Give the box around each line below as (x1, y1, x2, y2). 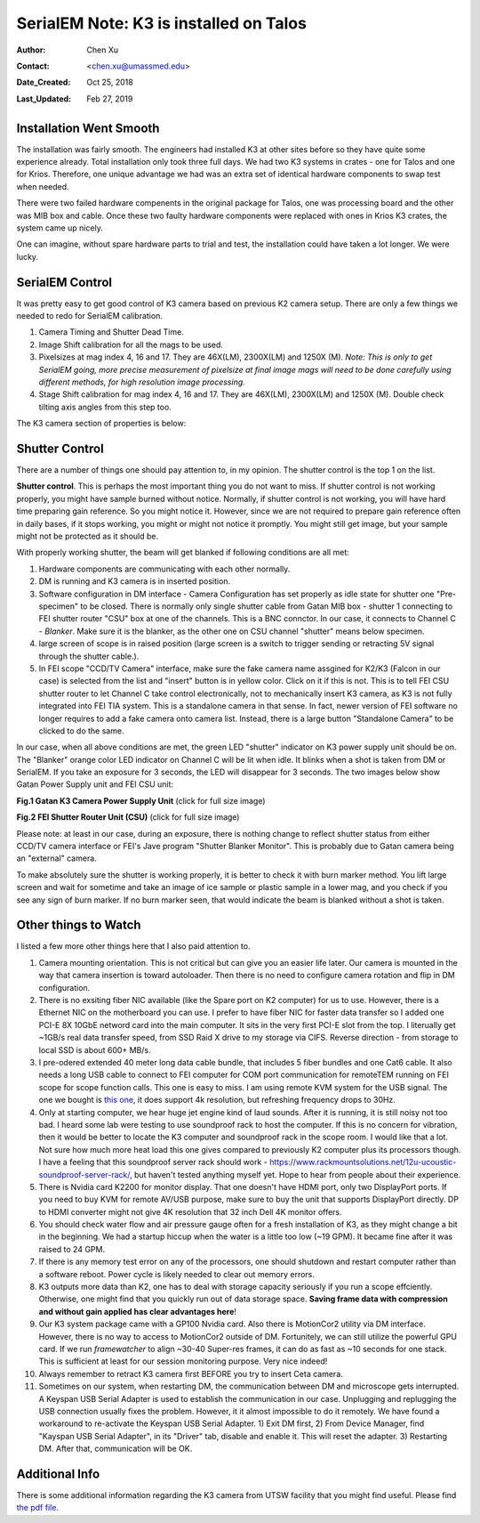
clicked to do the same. (38, 725, 124, 736)
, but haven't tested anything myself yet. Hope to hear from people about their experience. (129, 1169, 461, 1179)
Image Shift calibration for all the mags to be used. (38, 339, 224, 350)
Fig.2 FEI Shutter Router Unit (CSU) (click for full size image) (16, 812, 240, 822)
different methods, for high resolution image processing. (38, 377, 246, 387)
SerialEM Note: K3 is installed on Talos (16, 13, 307, 33)
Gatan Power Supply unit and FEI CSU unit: (16, 779, 173, 790)
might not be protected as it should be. (16, 531, 159, 542)
